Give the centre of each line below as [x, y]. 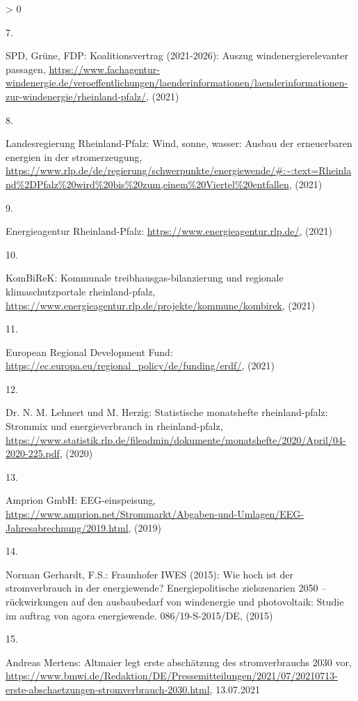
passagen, [26, 69]
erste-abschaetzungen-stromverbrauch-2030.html [108, 689]
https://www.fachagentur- [104, 69]
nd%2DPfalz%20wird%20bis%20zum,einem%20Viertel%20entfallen [147, 184]
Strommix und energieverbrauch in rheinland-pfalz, [114, 426]
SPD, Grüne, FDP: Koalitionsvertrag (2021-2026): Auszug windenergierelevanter [177, 55]
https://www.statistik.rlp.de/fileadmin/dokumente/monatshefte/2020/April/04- [176, 439]
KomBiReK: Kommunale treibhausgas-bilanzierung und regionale [145, 278]
